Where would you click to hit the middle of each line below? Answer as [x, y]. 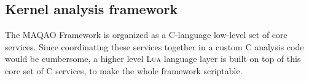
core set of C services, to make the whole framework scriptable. [124, 70]
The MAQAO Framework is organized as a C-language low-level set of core [146, 35]
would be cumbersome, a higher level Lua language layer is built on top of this [153, 59]
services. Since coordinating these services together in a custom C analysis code [154, 46]
